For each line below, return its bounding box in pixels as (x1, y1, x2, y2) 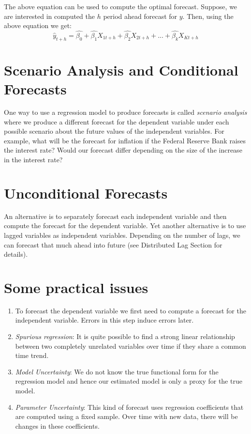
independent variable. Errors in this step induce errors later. (15, 315, 194, 325)
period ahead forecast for (103, 11, 177, 21)
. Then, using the (182, 11, 234, 21)
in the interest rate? (4, 155, 63, 165)
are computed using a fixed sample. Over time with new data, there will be (15, 411, 238, 421)
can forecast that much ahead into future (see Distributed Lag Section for (4, 239, 222, 249)
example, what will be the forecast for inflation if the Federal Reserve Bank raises (4, 135, 246, 145)
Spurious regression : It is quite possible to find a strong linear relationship (15, 331, 235, 341)
